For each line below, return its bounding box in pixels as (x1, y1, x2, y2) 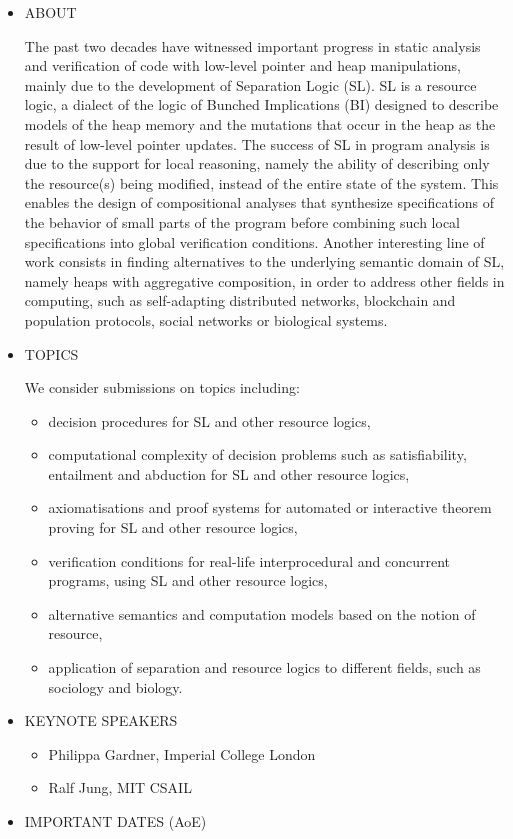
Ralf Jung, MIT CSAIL (48, 777, 192, 798)
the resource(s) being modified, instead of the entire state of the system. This (24, 172, 499, 193)
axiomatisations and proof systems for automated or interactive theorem (48, 497, 492, 518)
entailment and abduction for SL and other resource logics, (48, 463, 410, 484)
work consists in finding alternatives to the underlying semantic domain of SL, (24, 251, 505, 272)
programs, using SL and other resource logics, (48, 570, 328, 591)
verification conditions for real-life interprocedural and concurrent (48, 550, 450, 571)
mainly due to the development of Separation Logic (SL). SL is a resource (24, 74, 477, 95)
